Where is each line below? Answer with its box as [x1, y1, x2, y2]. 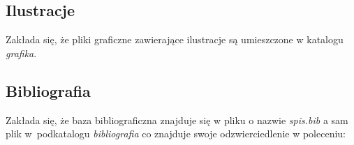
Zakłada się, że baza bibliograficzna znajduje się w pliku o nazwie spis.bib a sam [6, 112, 348, 127]
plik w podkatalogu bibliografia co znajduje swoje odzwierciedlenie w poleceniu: [6, 126, 346, 141]
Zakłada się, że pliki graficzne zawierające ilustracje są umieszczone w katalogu [6, 32, 344, 47]
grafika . [6, 45, 37, 60]
